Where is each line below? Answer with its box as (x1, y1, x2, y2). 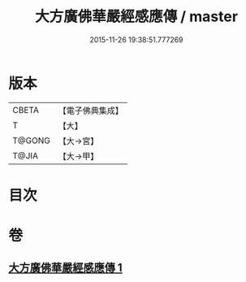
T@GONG (12, 135, 50, 146)
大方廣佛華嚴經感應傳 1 (8, 261, 123, 275)
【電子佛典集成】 (58, 105, 123, 116)
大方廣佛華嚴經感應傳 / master (35, 7, 238, 26)
